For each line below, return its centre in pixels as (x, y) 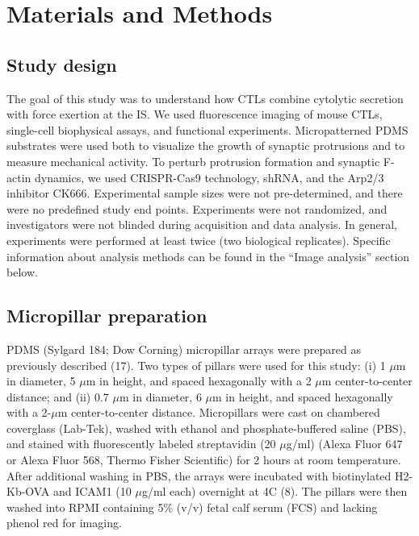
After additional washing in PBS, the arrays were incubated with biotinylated (199, 475)
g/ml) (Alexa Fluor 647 (344, 444)
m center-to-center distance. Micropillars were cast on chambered (219, 412)
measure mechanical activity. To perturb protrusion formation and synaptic (193, 161)
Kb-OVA (28, 491)
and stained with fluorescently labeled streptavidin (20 (141, 444)
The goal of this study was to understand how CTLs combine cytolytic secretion (205, 98)
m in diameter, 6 (160, 396)
